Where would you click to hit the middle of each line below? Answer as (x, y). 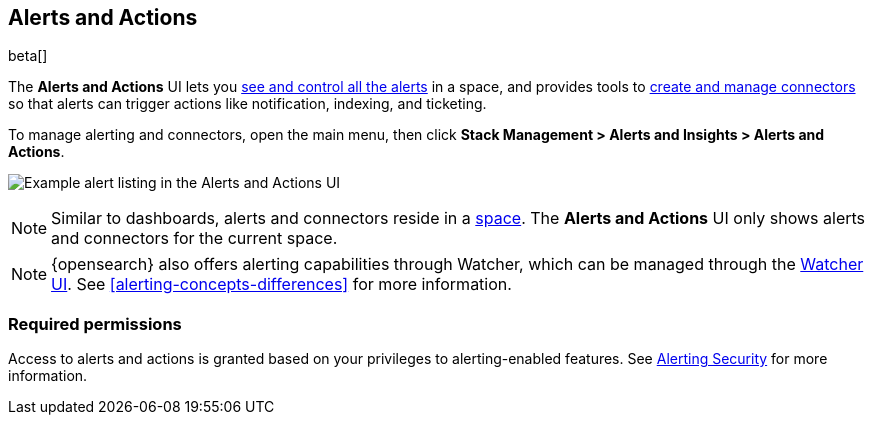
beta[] (28, 56)
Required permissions (95, 323)
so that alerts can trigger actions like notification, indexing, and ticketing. (247, 104)
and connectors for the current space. (194, 238)
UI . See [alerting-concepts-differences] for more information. (281, 284)
